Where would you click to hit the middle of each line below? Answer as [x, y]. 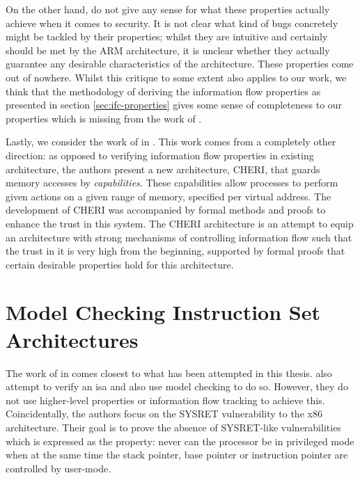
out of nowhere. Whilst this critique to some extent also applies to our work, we [176, 77]
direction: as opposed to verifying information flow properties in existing [160, 155]
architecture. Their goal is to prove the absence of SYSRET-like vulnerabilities [173, 427]
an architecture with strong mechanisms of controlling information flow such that [179, 237]
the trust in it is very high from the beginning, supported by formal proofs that [175, 251]
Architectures [72, 339]
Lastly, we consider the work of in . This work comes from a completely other [171, 142]
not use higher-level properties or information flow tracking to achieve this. [165, 400]
